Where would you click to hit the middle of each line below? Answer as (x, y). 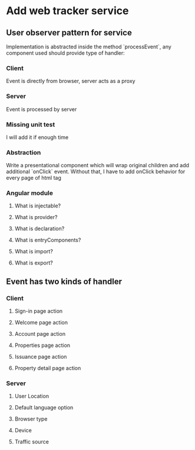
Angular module (30, 193)
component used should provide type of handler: (65, 53)
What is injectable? (37, 206)
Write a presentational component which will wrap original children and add (98, 166)
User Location (32, 396)
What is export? (34, 263)
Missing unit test (31, 124)
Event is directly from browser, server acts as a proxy (71, 81)
